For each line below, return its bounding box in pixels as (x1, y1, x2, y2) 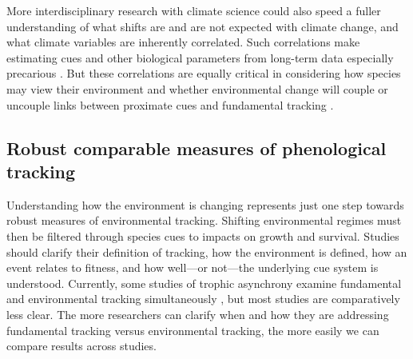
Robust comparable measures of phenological (6, 135, 387, 160)
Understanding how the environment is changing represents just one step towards (6, 196, 404, 213)
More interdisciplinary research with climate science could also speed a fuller (6, 2, 381, 18)
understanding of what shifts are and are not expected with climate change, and (6, 18, 399, 34)
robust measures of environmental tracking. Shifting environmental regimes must (6, 212, 402, 229)
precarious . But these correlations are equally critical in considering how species (6, 65, 401, 82)
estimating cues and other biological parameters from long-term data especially (6, 49, 394, 66)
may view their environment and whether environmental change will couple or (6, 80, 388, 97)
